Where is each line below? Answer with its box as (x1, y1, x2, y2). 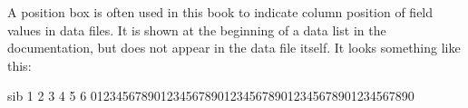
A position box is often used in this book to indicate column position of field (7, 3, 434, 21)
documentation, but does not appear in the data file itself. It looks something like (7, 38, 461, 57)
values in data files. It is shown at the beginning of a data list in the (7, 20, 386, 39)
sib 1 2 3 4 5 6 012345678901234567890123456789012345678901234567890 (7, 86, 414, 105)
